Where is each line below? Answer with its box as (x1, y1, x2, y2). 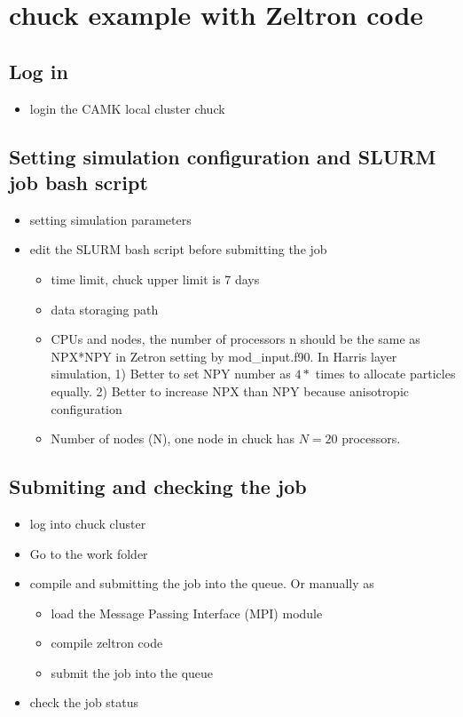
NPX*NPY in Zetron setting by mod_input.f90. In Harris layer (51, 347, 397, 365)
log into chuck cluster (29, 514, 146, 532)
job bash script (9, 168, 148, 195)
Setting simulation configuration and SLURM (9, 142, 436, 170)
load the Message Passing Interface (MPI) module (51, 603, 323, 622)
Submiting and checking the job (9, 473, 307, 500)
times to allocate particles (315, 364, 456, 383)
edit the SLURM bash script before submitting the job (29, 240, 327, 259)
